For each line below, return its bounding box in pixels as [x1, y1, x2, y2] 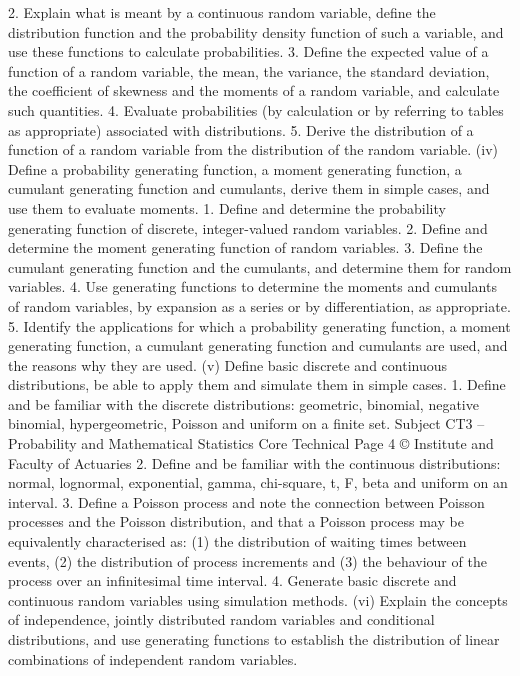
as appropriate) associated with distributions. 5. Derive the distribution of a [8, 119, 474, 140]
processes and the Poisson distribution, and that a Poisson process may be [8, 511, 464, 532]
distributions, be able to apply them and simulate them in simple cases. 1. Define [8, 374, 506, 395]
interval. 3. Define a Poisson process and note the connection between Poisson [8, 491, 485, 512]
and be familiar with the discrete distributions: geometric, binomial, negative [8, 393, 479, 414]
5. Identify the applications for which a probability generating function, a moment [8, 315, 511, 336]
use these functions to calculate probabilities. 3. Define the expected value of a [8, 41, 489, 62]
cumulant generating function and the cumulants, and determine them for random [8, 256, 512, 277]
